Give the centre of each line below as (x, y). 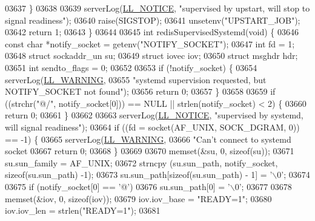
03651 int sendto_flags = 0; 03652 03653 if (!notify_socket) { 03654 (131, 67)
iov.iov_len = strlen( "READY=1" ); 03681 (83, 210)
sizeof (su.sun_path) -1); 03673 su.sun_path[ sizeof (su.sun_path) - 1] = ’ (139, 175)
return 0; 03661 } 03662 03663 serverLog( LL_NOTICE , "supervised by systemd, (154, 115)
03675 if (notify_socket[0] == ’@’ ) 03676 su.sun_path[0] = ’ (118, 186)
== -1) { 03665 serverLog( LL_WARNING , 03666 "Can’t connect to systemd (148, 139)
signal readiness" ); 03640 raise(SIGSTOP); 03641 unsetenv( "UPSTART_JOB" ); (153, 20)
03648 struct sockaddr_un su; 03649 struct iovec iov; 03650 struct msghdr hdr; (151, 56)
